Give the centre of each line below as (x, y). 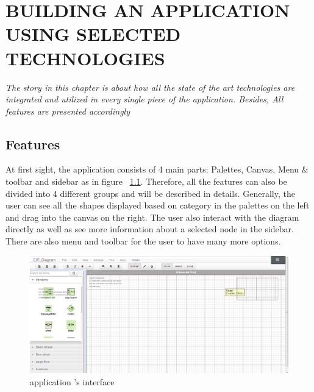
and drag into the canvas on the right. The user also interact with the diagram (152, 217)
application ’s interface (72, 381)
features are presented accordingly (68, 111)
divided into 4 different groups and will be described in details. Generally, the (150, 193)
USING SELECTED (93, 34)
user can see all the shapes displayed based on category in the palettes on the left (158, 205)
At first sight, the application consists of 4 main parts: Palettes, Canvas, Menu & (157, 169)
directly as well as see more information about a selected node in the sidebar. (150, 229)
